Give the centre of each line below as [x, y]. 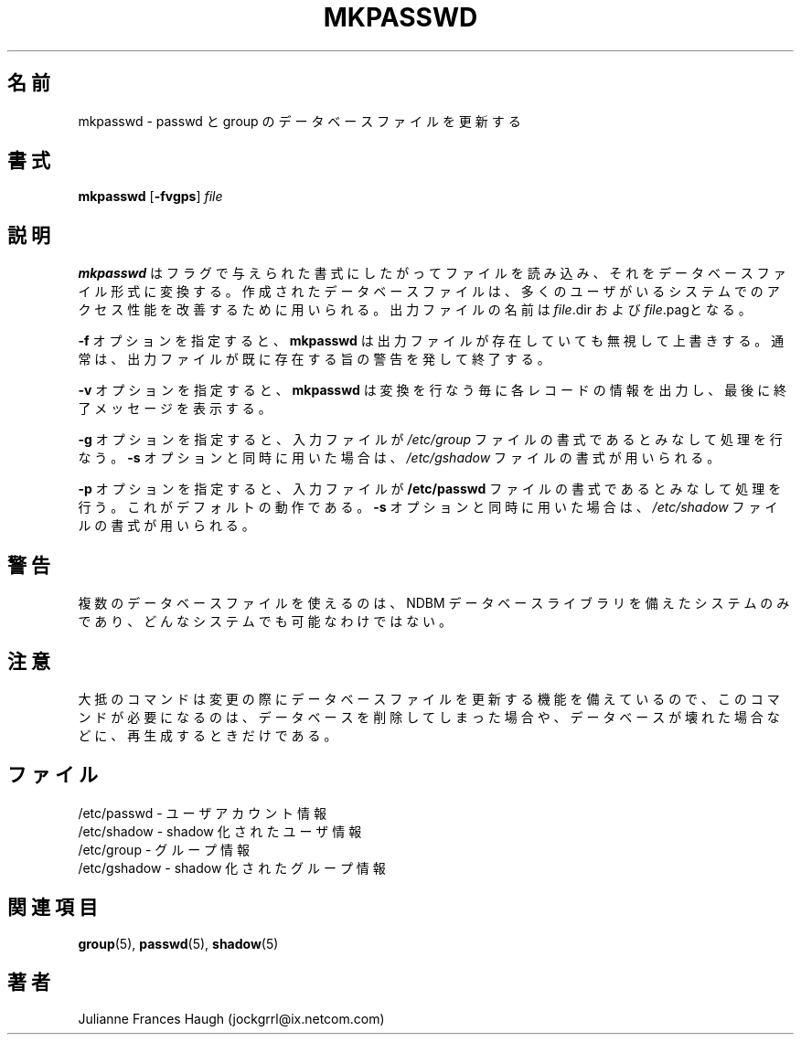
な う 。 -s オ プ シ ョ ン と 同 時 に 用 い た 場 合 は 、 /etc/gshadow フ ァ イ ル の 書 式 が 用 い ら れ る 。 [399, 458]
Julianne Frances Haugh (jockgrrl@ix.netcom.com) [231, 1018]
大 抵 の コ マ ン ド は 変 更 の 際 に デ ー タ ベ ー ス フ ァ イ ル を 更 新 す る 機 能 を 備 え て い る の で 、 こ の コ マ [429, 698]
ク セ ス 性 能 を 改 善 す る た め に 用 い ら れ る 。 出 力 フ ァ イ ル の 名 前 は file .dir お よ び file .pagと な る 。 [415, 310]
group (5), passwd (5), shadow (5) [178, 943]
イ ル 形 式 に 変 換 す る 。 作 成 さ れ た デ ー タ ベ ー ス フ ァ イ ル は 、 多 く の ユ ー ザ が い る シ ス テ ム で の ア [429, 292]
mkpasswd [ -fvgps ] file [150, 197]
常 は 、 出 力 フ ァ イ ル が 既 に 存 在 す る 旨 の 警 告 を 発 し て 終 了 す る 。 [314, 359]
